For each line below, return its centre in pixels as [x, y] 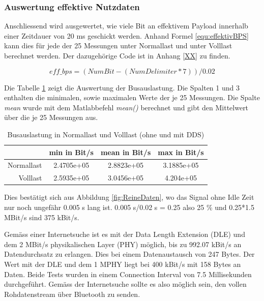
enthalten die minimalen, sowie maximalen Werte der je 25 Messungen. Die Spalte [132, 97]
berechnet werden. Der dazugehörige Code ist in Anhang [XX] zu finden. [117, 55]
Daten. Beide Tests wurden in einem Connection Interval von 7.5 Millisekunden [128, 274]
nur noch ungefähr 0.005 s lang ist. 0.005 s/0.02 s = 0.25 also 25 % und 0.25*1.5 [129, 207]
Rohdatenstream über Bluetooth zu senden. [72, 294]
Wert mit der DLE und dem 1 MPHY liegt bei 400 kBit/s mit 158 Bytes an [123, 264]
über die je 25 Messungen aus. [51, 117]
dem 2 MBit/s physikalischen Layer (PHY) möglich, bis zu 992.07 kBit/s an [123, 244]
